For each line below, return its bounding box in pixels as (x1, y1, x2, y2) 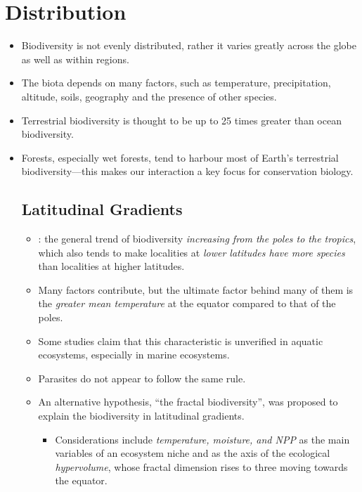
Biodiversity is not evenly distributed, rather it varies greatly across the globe (21, 38, 356, 53)
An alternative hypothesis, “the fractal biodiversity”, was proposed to (38, 394, 338, 409)
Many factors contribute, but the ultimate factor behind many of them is (38, 282, 354, 297)
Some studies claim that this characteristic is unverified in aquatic (38, 333, 323, 348)
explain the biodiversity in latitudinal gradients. (38, 408, 245, 423)
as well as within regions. (21, 51, 129, 66)
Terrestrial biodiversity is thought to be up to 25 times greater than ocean (21, 112, 342, 127)
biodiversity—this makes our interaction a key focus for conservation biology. (21, 164, 354, 179)
